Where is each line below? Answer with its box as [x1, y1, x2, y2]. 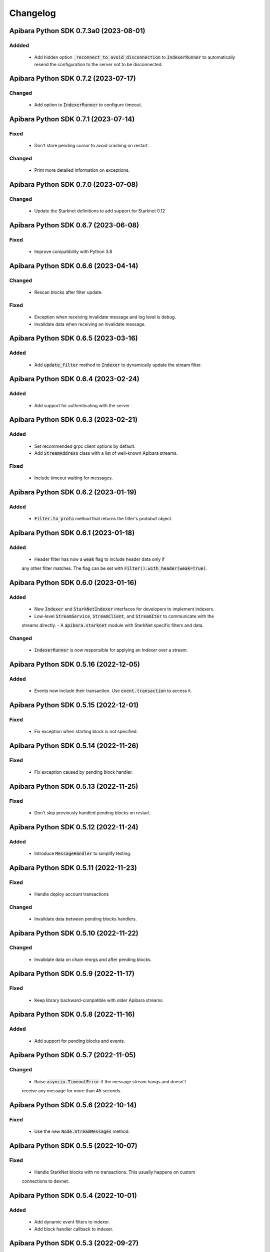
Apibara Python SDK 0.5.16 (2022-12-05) [9, 660, 140, 669]
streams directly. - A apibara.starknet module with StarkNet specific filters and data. [21, 622, 204, 628]
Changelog [9, 8, 56, 19]
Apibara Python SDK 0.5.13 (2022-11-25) [9, 782, 138, 791]
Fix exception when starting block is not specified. [34, 728, 138, 734]
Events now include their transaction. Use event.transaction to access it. [34, 688, 192, 694]
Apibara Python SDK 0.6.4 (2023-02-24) [9, 375, 139, 383]
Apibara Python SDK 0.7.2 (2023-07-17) [9, 74, 136, 83]
